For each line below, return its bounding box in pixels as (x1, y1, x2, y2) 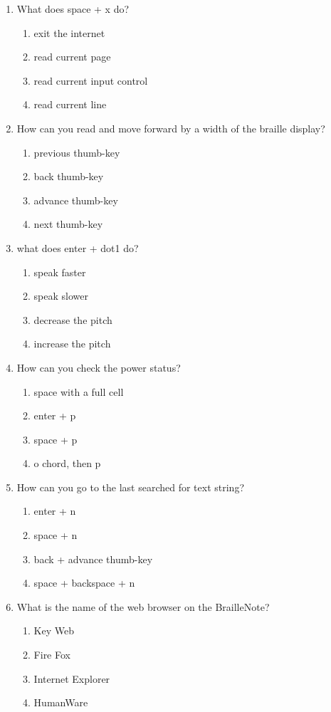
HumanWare (33, 695, 88, 710)
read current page (33, 49, 111, 64)
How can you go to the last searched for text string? (16, 479, 244, 494)
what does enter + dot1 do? (16, 240, 139, 255)
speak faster (33, 264, 86, 279)
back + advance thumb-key (33, 551, 153, 566)
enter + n (33, 503, 76, 518)
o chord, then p (33, 456, 101, 471)
